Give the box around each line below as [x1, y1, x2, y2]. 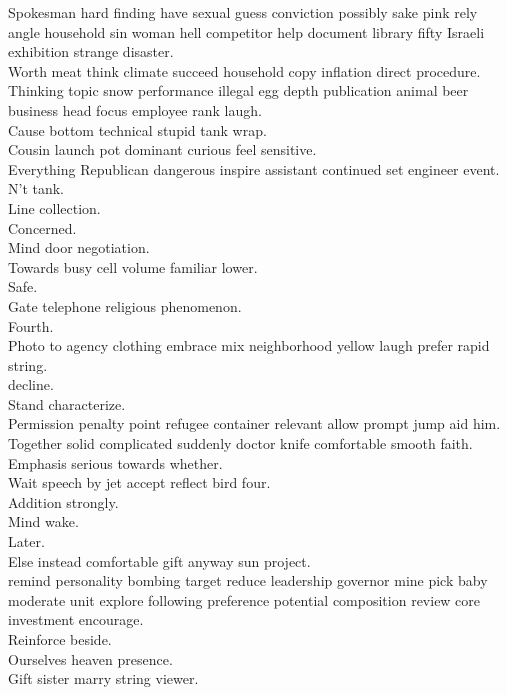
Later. [8, 531, 45, 552]
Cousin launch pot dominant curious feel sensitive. [8, 139, 317, 160]
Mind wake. [8, 511, 79, 532]
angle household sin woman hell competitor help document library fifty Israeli [8, 21, 485, 42]
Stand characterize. [8, 393, 126, 414]
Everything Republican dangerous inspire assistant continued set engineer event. [8, 158, 500, 179]
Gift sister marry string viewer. [8, 668, 199, 689]
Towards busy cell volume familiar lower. [8, 256, 258, 277]
